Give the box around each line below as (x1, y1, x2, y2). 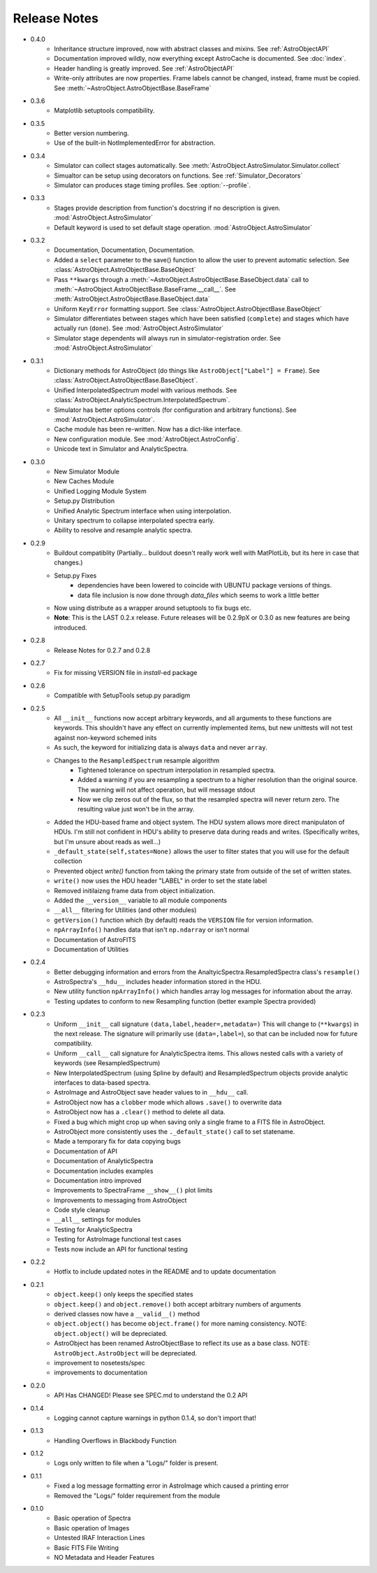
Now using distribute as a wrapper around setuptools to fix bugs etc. (54, 604, 251, 612)
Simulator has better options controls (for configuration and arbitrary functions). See (54, 406, 297, 414)
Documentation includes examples (54, 1167, 154, 1175)
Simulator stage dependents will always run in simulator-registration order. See (54, 334, 281, 342)
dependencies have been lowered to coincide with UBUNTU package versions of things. (77, 581, 332, 590)
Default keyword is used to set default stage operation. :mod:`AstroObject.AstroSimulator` (54, 223, 313, 232)
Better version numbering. (54, 129, 129, 138)
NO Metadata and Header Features (54, 1553, 155, 1561)
